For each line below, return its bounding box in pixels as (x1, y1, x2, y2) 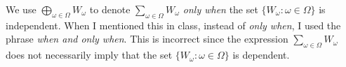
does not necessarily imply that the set (6, 47, 173, 62)
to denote (89, 2, 131, 16)
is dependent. (232, 47, 290, 62)
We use (6, 2, 36, 16)
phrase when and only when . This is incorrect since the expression (6, 31, 288, 46)
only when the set (182, 2, 258, 16)
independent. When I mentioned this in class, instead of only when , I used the (6, 17, 341, 32)
